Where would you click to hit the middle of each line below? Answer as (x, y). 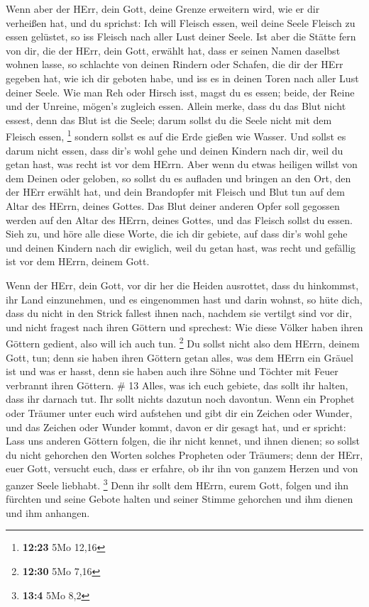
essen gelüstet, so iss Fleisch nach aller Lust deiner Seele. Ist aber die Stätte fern (181, 37)
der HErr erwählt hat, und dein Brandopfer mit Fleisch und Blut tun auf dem (175, 192)
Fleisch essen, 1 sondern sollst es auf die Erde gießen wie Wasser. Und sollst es (176, 135)
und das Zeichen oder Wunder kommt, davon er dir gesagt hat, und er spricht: (176, 427)
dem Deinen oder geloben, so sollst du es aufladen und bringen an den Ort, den (178, 178)
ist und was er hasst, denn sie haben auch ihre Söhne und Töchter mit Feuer (172, 371)
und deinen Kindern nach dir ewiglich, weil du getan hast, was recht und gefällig (181, 247)
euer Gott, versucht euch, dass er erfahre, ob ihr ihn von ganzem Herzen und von (182, 468)
